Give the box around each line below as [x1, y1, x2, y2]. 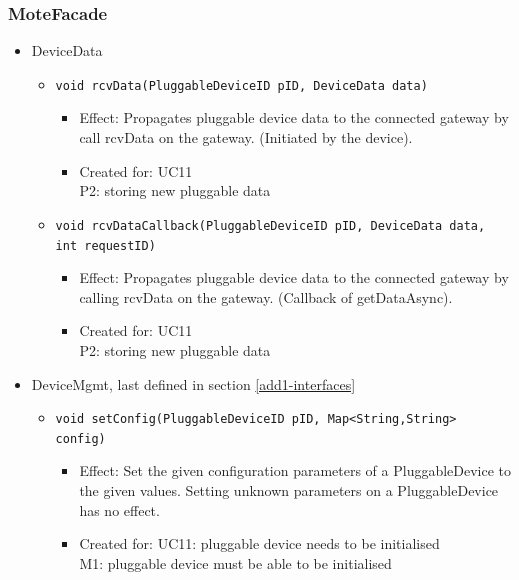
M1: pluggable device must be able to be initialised [79, 552, 392, 573]
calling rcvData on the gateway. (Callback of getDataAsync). [79, 286, 453, 307]
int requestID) [55, 238, 156, 253]
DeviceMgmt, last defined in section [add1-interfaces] [31, 373, 356, 394]
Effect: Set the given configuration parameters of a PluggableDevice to [79, 460, 512, 481]
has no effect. [79, 499, 160, 520]
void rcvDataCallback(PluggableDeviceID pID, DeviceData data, [55, 218, 486, 233]
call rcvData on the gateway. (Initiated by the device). [79, 127, 413, 148]
